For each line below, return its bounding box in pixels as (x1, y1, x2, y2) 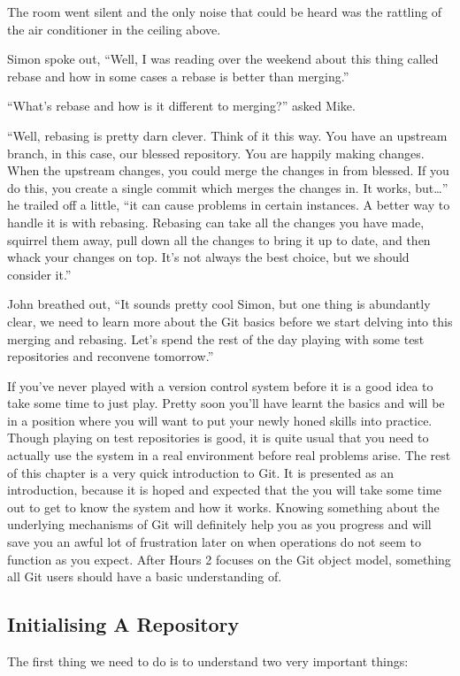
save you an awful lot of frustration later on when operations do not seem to (7, 533, 421, 551)
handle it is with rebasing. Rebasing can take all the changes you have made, (7, 212, 425, 231)
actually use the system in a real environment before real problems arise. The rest (7, 446, 451, 465)
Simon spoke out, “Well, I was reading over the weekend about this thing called (7, 50, 439, 68)
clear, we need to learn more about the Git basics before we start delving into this (7, 311, 453, 330)
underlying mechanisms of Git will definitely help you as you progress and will (7, 515, 432, 534)
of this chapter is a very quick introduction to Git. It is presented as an (7, 463, 394, 481)
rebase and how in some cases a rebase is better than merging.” (7, 66, 349, 85)
